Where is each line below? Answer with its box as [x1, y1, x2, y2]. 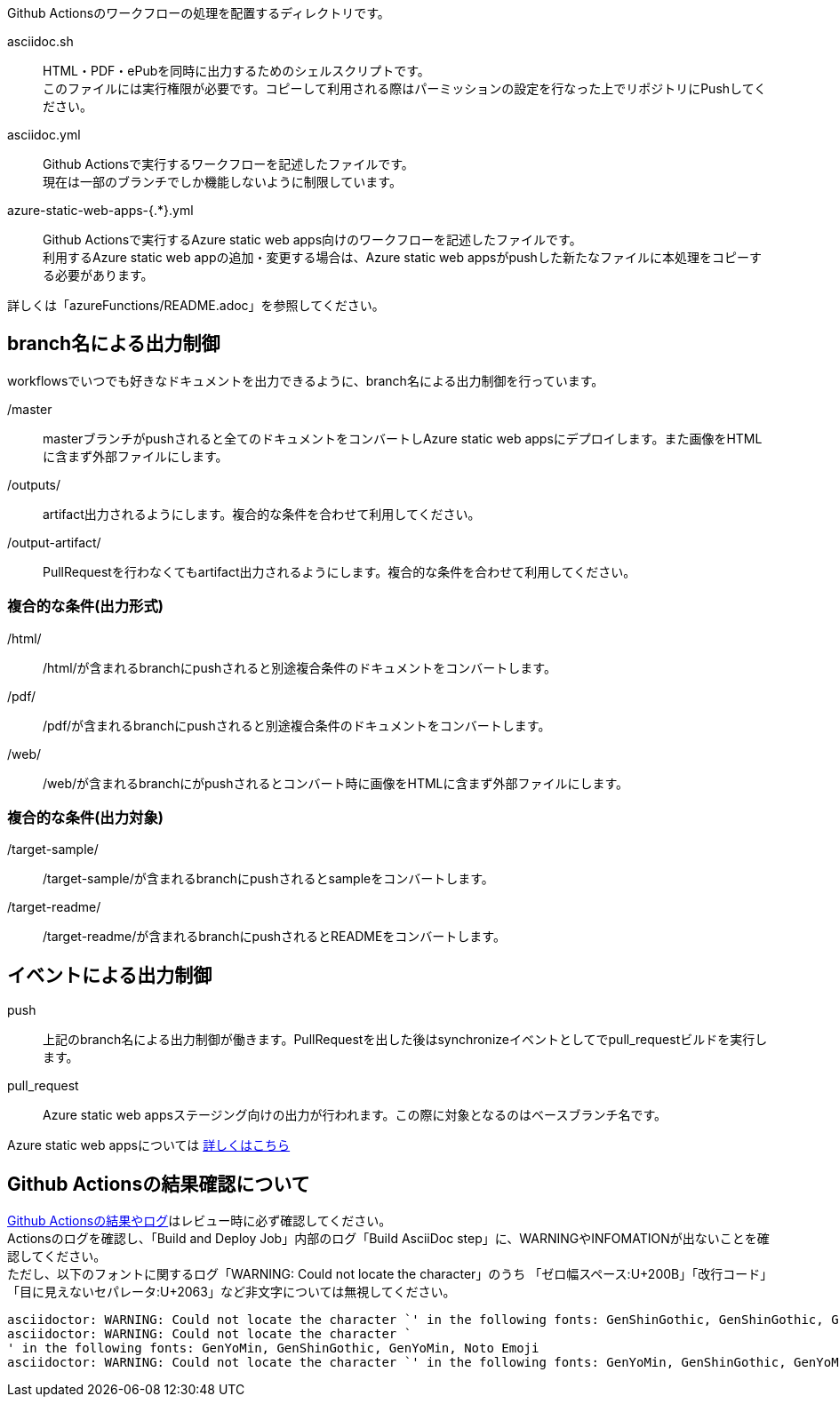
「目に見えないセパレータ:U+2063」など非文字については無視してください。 [7, 1284, 456, 1300]
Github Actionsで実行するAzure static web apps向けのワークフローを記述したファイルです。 [43, 232, 582, 247]
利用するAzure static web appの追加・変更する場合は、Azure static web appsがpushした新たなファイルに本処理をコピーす [43, 250, 762, 265]
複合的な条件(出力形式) [7, 597, 164, 616]
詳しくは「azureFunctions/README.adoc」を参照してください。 [7, 298, 385, 313]
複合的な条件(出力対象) [7, 808, 164, 826]
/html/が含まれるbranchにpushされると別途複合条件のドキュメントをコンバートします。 [43, 659, 556, 675]
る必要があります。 [43, 267, 154, 283]
